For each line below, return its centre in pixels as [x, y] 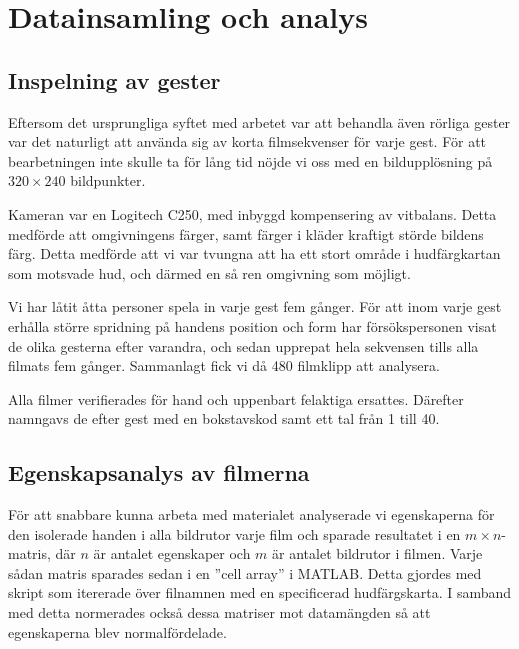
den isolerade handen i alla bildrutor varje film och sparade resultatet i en [234, 533]
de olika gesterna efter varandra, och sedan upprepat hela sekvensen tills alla [243, 345]
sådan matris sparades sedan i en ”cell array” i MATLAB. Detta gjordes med [245, 572]
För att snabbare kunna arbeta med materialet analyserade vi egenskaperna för [251, 514]
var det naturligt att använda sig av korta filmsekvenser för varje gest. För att [247, 141]
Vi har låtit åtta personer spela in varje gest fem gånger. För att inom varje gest [255, 306]
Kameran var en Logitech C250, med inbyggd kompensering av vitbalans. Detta [252, 213]
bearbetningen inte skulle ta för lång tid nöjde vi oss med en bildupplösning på [250, 160]
